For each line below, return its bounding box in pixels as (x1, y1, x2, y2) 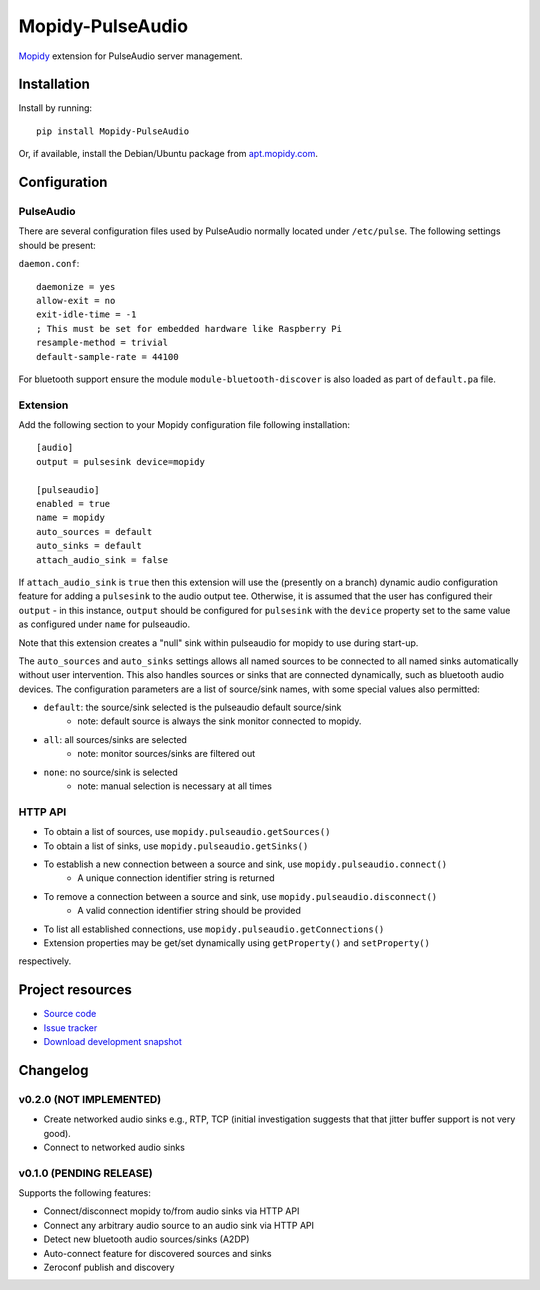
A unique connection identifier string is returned (77, 872, 275, 884)
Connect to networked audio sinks (43, 1141, 185, 1153)
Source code (43, 1008, 97, 1020)
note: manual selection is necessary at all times (77, 780, 272, 792)
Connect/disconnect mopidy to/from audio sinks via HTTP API (43, 1205, 300, 1217)
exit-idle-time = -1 (36, 309, 137, 320)
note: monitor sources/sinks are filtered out (77, 748, 256, 760)
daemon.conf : (18, 258, 80, 270)
